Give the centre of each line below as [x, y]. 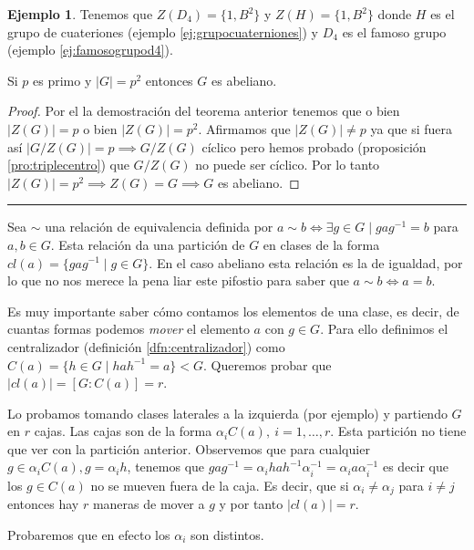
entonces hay [43, 504]
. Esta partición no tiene [398, 431]
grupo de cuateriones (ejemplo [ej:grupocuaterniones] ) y [163, 31]
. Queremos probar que [268, 364]
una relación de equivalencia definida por [159, 227]
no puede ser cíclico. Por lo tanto [288, 165]
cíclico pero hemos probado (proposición [314, 146]
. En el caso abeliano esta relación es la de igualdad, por [306, 262]
